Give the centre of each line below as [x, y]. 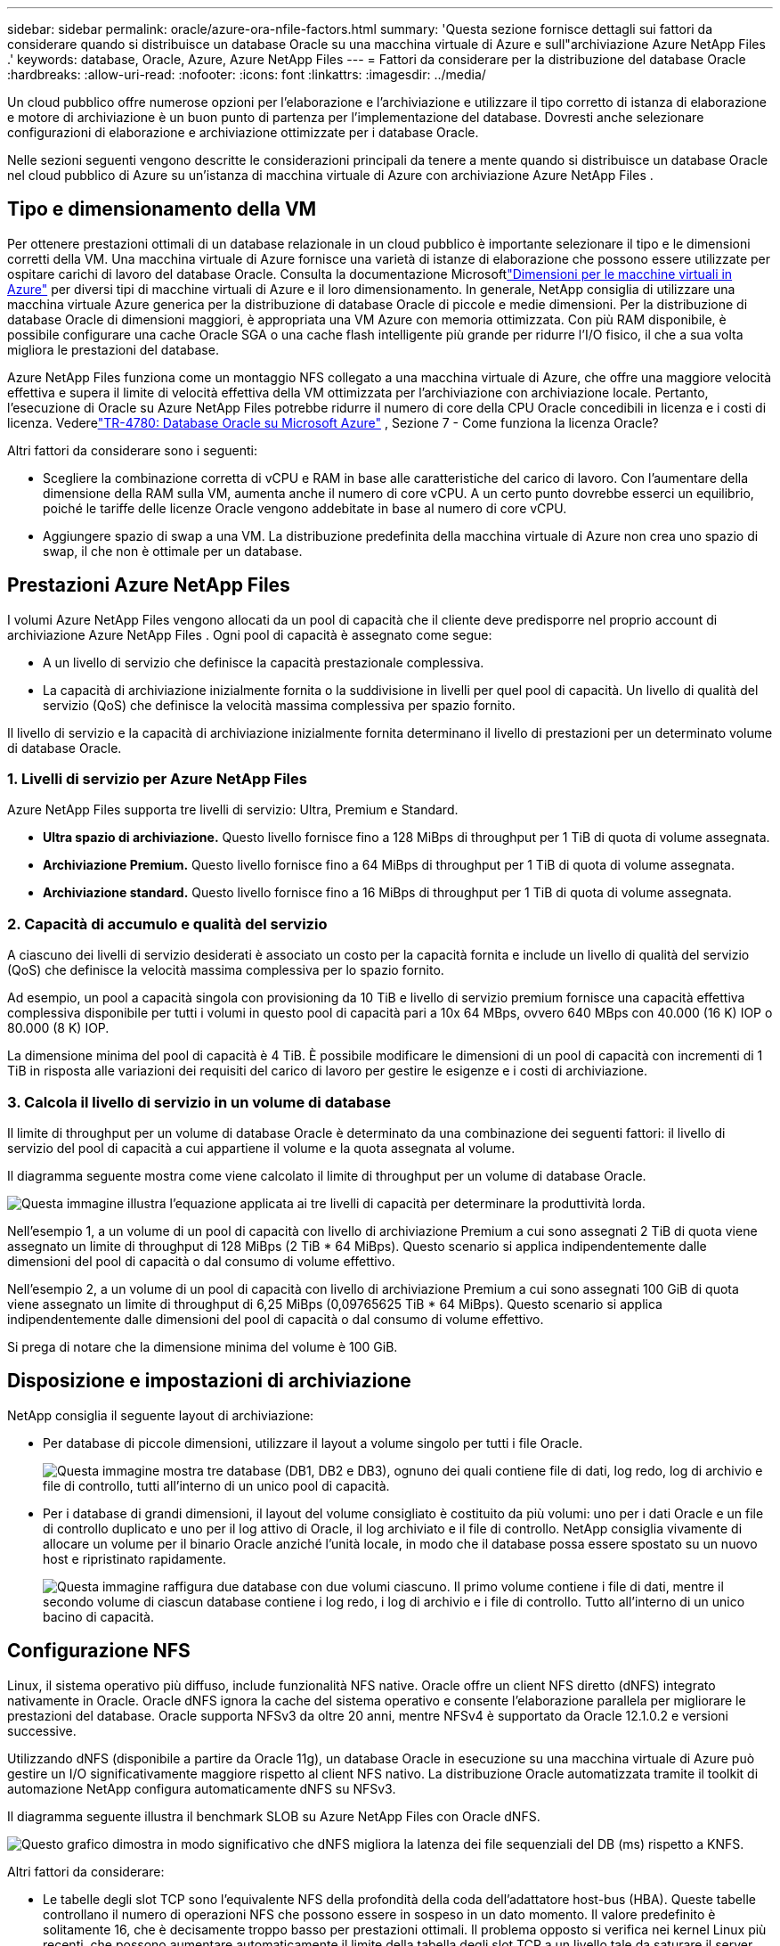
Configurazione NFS [99, 1651]
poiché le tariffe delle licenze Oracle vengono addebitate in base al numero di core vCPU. [305, 508]
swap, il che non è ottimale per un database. [173, 551]
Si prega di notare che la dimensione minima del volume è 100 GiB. [203, 1346]
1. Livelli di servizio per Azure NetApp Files [157, 779]
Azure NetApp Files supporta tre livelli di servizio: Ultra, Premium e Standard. [233, 810]
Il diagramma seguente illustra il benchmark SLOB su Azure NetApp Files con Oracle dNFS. [274, 1816]
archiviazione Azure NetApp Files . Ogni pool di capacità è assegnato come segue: [250, 634]
